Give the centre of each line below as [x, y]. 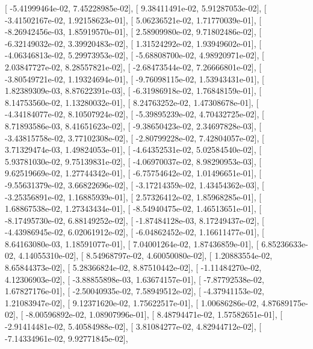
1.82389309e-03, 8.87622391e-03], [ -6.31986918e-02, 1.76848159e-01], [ [133, 91]
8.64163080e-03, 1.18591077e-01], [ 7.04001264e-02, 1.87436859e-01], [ [132, 243]
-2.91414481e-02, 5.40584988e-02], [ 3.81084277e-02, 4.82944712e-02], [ [133, 326]
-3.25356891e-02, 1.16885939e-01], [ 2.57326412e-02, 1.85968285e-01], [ [133, 196]
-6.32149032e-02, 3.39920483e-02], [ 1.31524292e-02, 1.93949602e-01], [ [133, 43]
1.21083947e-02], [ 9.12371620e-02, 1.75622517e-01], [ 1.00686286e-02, [132, 302]
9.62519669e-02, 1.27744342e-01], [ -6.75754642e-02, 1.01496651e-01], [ [133, 173]
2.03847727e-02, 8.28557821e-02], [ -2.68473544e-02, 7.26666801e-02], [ [133, 66]
